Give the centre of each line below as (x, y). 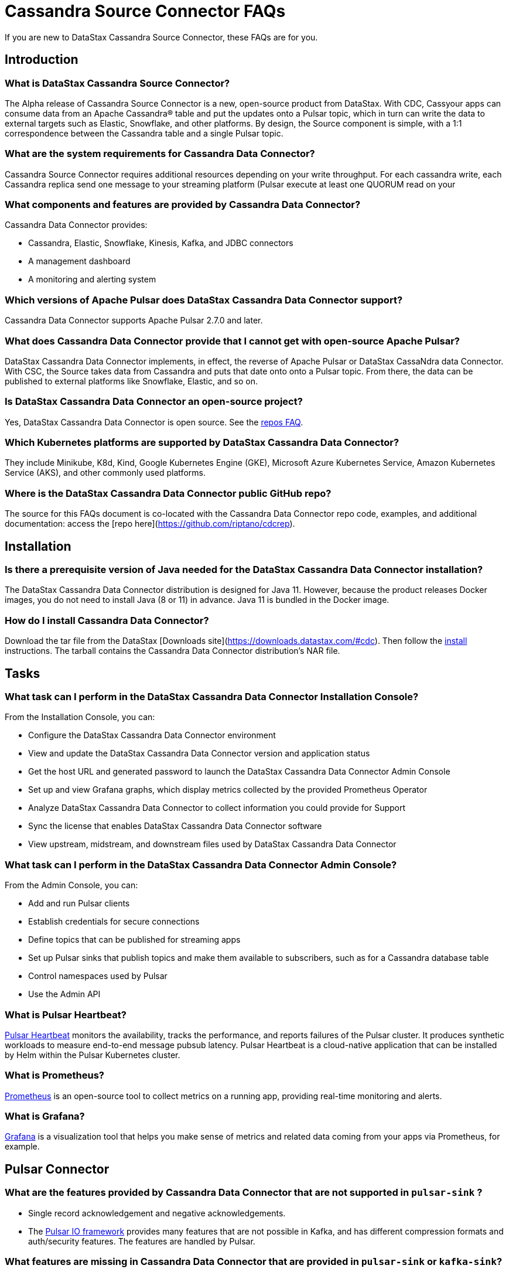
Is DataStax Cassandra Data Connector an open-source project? (154, 402)
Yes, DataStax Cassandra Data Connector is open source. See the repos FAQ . (154, 422)
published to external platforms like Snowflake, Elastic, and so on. (131, 381)
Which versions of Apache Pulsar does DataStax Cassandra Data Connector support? (204, 300)
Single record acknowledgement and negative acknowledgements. (157, 1213)
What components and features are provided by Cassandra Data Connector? (183, 205)
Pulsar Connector (57, 1169)
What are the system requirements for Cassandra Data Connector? (160, 154)
